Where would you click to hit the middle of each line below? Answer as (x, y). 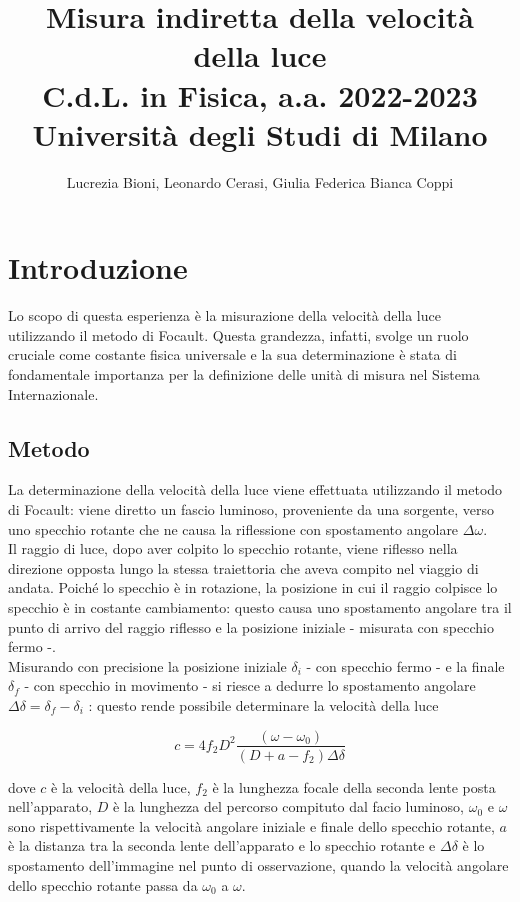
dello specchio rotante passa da (103, 884)
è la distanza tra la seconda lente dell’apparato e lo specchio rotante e (222, 845)
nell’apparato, (50, 806)
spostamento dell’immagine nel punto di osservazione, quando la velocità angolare (258, 864)
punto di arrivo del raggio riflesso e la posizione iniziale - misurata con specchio (251, 626)
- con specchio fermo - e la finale (405, 665)
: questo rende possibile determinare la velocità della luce (263, 704)
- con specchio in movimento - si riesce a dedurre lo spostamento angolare (250, 685)
